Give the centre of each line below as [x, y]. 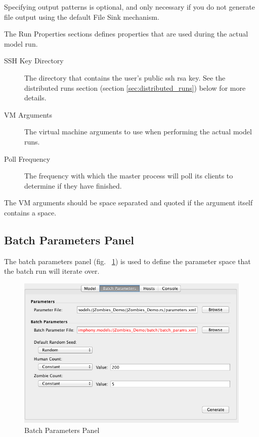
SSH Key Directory [34, 61]
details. [35, 98]
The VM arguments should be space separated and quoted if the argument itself [128, 203]
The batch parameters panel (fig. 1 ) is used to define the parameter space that [127, 261]
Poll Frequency [27, 158]
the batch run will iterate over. [52, 271]
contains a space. [30, 212]
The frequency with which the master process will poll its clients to [129, 176]
